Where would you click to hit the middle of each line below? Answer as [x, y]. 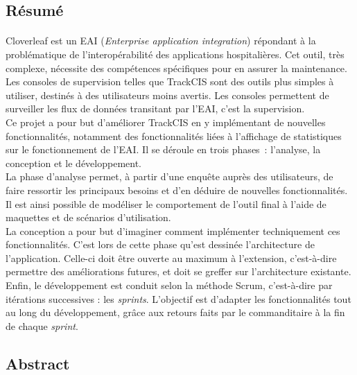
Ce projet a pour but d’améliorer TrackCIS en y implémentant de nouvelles [166, 122]
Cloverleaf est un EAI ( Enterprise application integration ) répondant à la [161, 41]
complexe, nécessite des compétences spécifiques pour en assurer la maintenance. [176, 68]
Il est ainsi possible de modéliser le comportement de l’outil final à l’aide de [166, 203]
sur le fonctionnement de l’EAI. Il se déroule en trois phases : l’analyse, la [163, 149]
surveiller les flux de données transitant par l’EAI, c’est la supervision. [155, 108]
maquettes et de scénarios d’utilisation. [88, 217]
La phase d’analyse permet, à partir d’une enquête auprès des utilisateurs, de [169, 176]
